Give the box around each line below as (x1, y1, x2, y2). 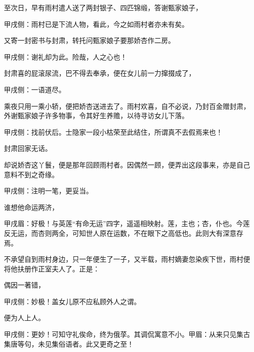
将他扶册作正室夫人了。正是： (4, 263, 100, 273)
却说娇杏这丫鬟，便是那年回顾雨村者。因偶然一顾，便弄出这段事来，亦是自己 (4, 159, 250, 169)
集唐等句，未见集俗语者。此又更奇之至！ (4, 338, 134, 349)
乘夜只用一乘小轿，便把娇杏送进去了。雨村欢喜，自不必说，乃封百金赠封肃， (4, 101, 250, 111)
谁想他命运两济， (4, 202, 59, 212)
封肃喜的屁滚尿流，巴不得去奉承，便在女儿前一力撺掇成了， (4, 68, 195, 78)
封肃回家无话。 (4, 143, 52, 153)
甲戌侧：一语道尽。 (4, 84, 65, 94)
